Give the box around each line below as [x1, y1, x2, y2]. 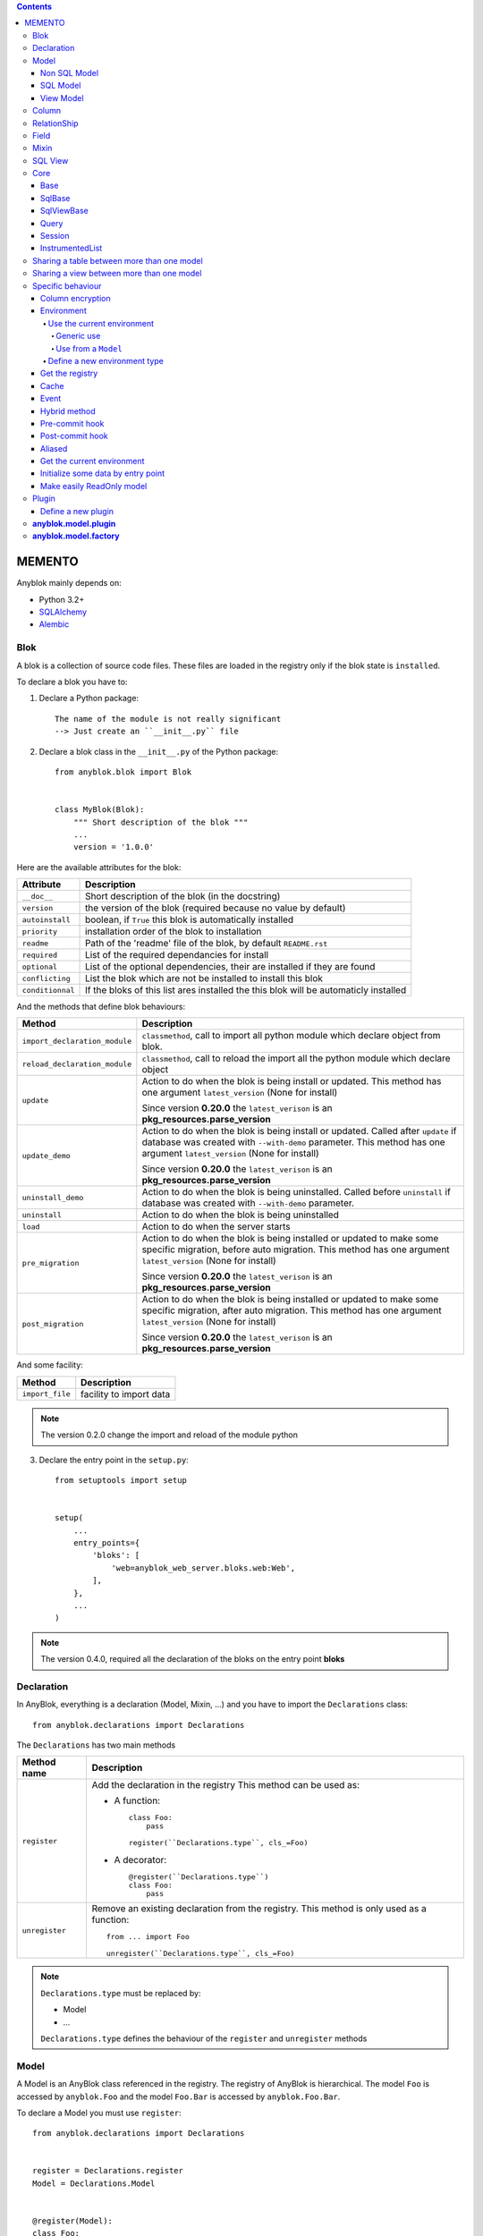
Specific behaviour [32, 280, 102, 291]
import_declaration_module [21, 1036, 132, 1046]
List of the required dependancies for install [85, 949, 268, 961]
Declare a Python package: [38, 693, 139, 704]
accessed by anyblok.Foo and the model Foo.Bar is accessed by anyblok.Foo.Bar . [16, 2091, 341, 2102]
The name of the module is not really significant [55, 714, 282, 724]
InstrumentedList [40, 242, 103, 254]
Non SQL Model [40, 67, 98, 78]
